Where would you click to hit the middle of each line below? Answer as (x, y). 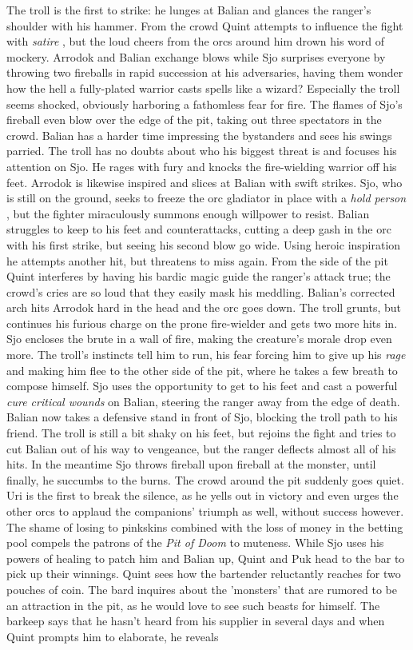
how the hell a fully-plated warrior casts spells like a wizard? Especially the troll (203, 88)
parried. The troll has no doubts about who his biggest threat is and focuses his (202, 151)
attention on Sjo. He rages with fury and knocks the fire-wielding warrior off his (202, 166)
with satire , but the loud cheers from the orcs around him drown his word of (196, 41)
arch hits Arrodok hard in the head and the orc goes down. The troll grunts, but (204, 307)
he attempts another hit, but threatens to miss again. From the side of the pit (197, 260)
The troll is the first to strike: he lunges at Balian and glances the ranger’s (189, 10)
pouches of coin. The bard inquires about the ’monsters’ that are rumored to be (202, 589)
